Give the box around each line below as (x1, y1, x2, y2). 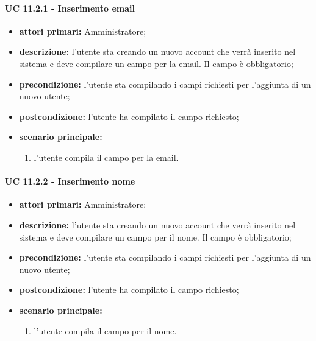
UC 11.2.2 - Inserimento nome (5, 175, 135, 188)
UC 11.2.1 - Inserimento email (5, 1, 135, 14)
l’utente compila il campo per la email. (34, 150, 179, 163)
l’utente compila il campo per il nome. (34, 324, 177, 337)
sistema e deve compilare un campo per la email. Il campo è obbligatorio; (19, 57, 293, 69)
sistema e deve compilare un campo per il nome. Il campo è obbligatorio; (19, 230, 292, 243)
